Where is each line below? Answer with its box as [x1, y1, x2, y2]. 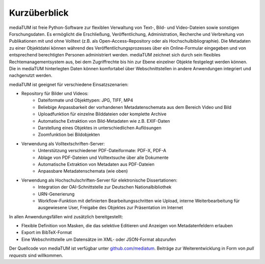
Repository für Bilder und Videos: [21, 91, 89, 97]
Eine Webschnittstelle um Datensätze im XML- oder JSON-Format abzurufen [21, 236, 176, 242]
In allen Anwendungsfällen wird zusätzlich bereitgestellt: [9, 213, 123, 219]
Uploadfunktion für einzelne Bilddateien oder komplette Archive [38, 111, 167, 117]
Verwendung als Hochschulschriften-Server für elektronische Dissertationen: [21, 177, 178, 183]
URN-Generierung [38, 191, 75, 197]
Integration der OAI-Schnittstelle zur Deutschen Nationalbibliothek [38, 184, 172, 190]
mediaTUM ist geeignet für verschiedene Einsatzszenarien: [9, 81, 129, 87]
